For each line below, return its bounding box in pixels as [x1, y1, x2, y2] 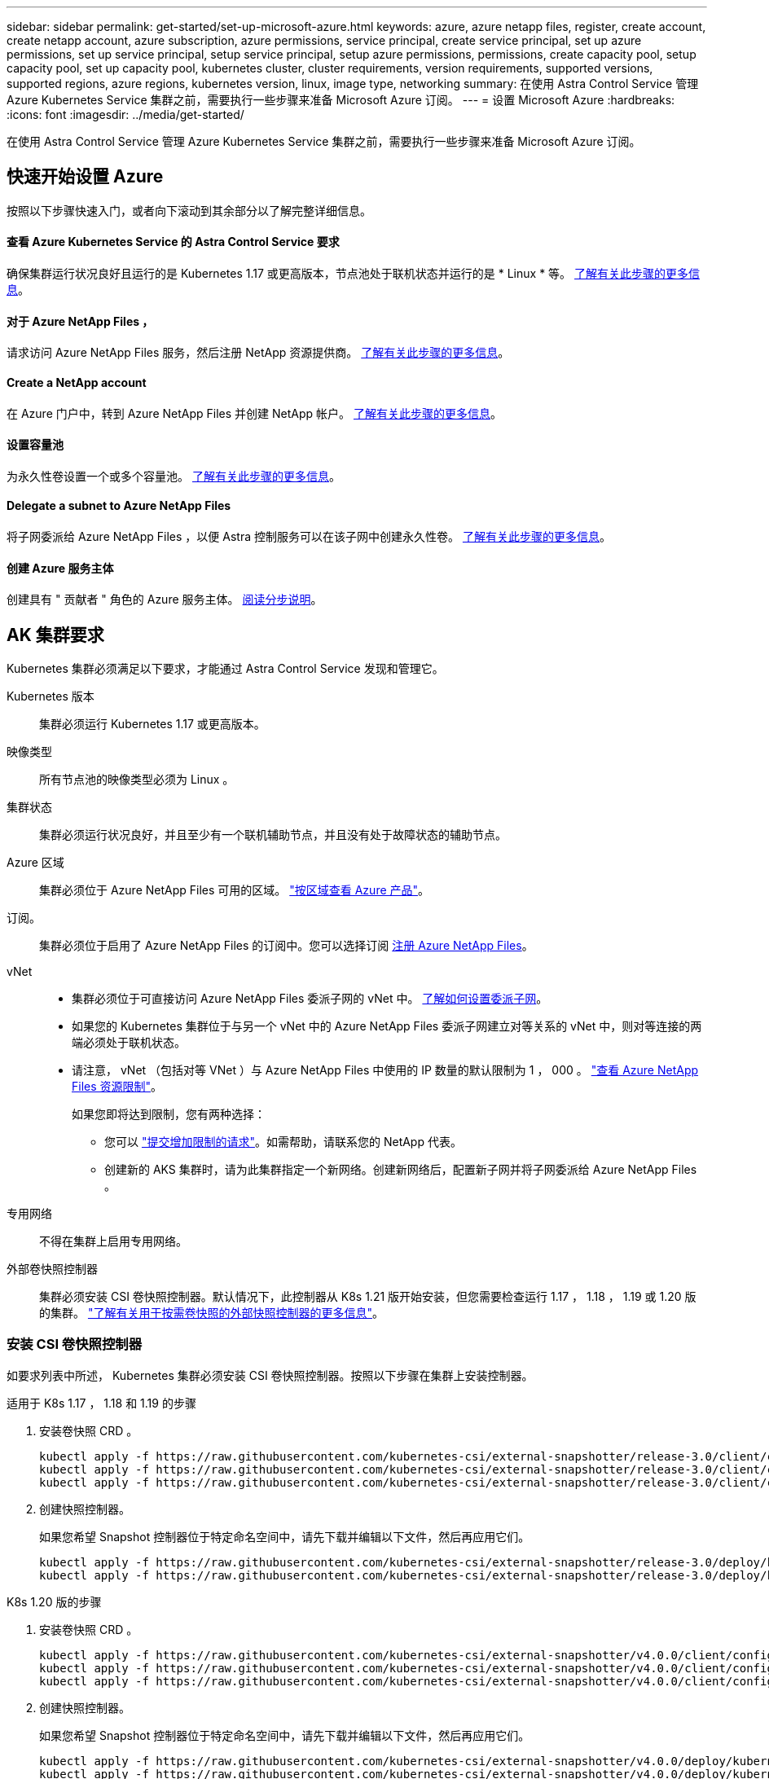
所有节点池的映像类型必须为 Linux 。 [39, 772, 235, 786]
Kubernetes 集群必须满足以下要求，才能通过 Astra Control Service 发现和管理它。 [7, 661, 444, 675]
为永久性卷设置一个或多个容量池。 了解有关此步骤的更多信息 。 [7, 468, 341, 483]
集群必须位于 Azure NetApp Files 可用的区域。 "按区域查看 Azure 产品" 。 [39, 883, 430, 897]
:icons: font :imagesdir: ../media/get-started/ [7, 108, 244, 121]
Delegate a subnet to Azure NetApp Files [7, 499, 231, 513]
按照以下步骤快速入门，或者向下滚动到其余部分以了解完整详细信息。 [7, 203, 371, 217]
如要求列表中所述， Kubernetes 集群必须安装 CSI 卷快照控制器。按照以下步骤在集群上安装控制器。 [7, 1368, 534, 1382]
